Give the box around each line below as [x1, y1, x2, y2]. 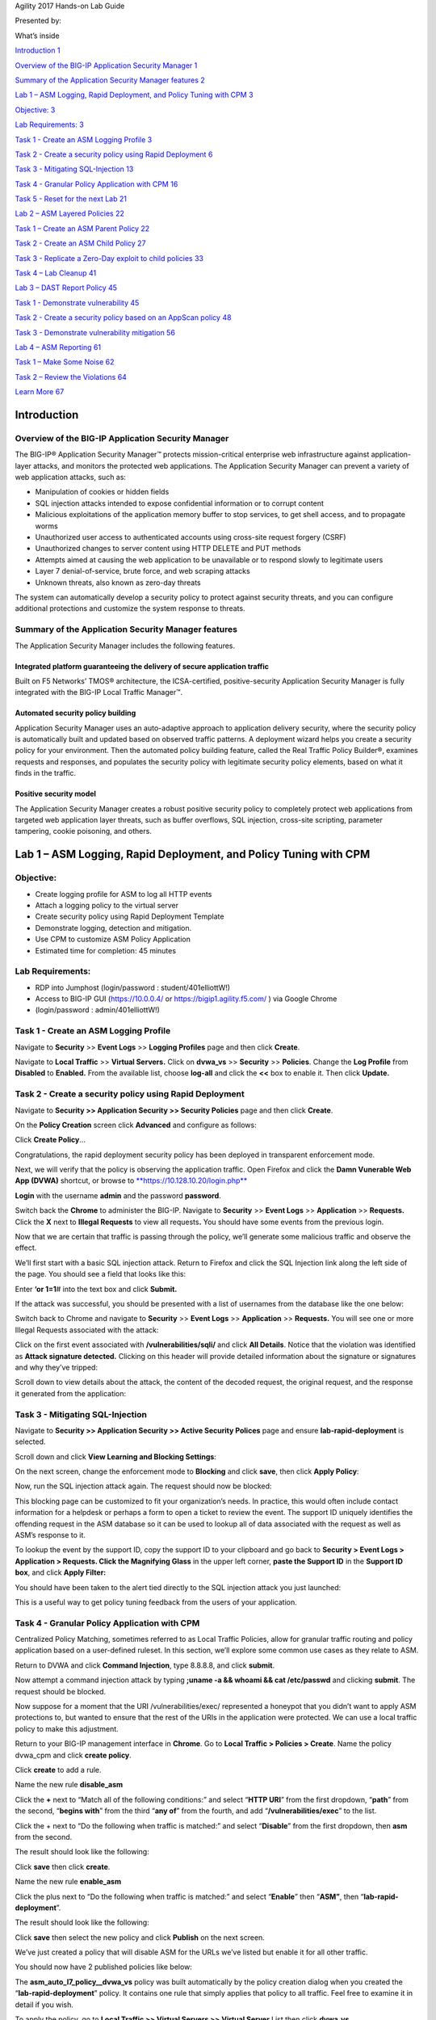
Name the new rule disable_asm [15, 1780, 124, 1790]
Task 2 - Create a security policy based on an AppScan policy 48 [15, 313, 232, 322]
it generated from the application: [15, 1388, 127, 1398]
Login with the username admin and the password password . [15, 1190, 221, 1200]
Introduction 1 [15, 45, 61, 56]
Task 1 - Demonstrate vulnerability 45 [15, 297, 140, 307]
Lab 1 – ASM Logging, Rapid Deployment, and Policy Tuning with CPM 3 [15, 90, 254, 100]
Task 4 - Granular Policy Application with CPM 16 [15, 179, 178, 189]
